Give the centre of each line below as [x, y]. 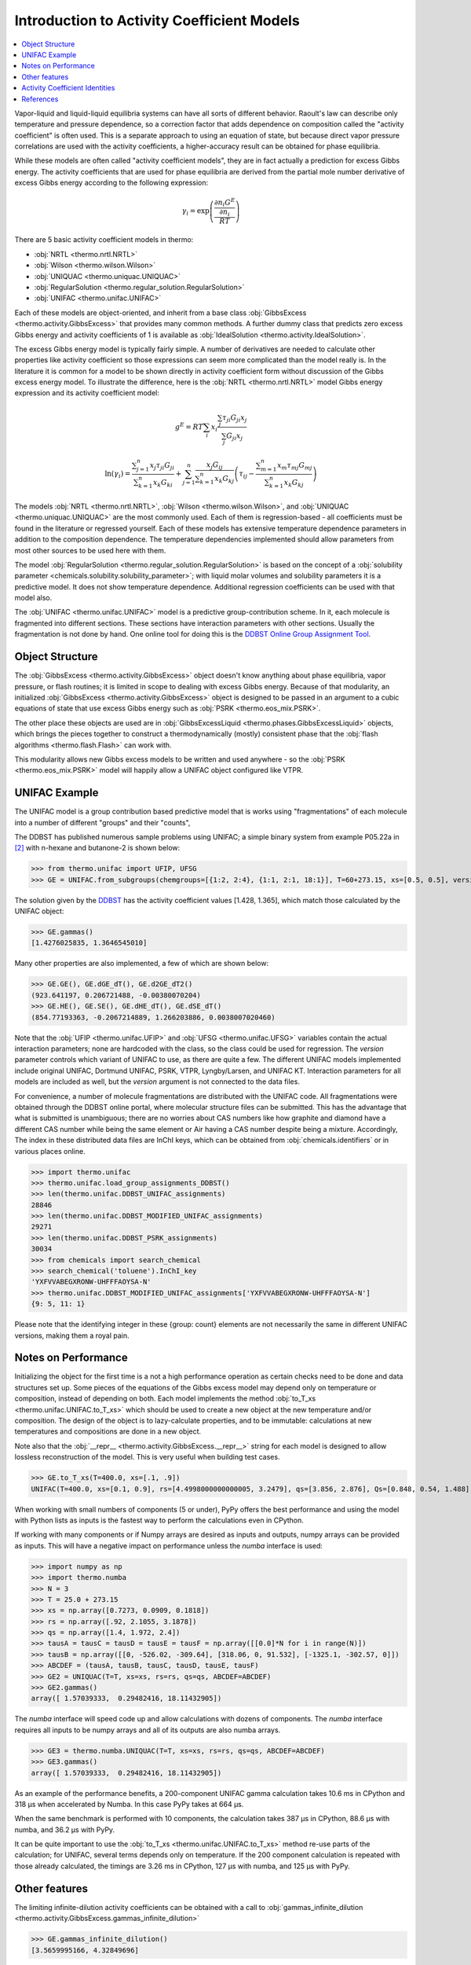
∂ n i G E [225, 202]
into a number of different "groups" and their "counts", [102, 822]
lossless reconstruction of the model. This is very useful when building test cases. [147, 1457]
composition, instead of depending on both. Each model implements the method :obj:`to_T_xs [165, 1398]
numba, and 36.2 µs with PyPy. [65, 1829]
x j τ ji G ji [162, 466]
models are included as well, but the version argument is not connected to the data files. [157, 1082]
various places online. [50, 1151]
